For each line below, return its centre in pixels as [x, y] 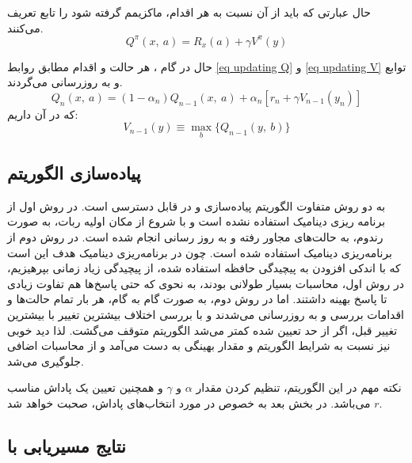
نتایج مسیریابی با [67, 446]
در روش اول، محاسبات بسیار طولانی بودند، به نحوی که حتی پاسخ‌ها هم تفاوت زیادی [206, 283]
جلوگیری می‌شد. [46, 361]
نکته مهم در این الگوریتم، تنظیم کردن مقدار [299, 387]
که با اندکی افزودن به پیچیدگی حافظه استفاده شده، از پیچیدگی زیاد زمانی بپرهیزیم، [204, 268]
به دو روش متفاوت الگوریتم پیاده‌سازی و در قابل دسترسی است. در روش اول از [196, 205]
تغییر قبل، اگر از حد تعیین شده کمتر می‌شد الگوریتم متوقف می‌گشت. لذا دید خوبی [202, 330]
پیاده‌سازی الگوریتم [74, 173]
